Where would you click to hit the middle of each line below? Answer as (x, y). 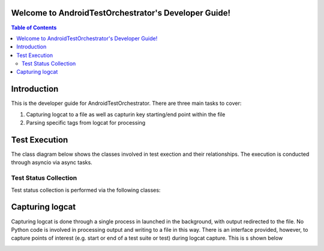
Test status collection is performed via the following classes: (86, 190)
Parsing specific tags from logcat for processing (86, 123)
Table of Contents (34, 28)
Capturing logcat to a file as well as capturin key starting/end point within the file (126, 114)
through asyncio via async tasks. (52, 162)
